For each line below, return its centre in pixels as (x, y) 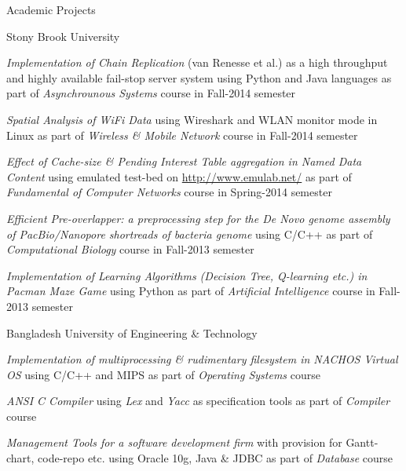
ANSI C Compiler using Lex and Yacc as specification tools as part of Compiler (198, 401)
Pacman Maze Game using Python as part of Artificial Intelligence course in (191, 291)
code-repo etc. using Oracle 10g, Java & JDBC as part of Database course (216, 458)
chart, (20, 458)
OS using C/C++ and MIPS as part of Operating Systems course (163, 374)
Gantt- (362, 442)
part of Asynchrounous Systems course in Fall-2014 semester (151, 93)
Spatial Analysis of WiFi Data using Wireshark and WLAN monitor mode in (192, 119)
